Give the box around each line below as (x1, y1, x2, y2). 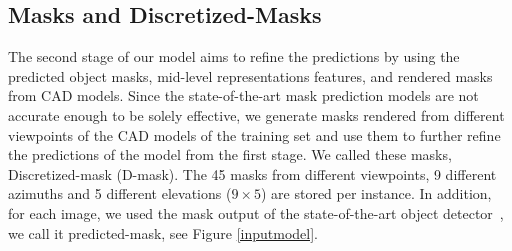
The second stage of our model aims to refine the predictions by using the (8, 46, 460, 67)
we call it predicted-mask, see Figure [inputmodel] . (8, 222, 318, 243)
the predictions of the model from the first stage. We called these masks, (8, 144, 452, 165)
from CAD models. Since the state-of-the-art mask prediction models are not (8, 85, 479, 106)
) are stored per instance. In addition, (260, 183, 492, 204)
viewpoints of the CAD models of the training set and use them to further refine (8, 124, 501, 145)
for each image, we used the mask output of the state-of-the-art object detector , (8, 202, 504, 223)
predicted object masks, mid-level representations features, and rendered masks (8, 65, 493, 86)
